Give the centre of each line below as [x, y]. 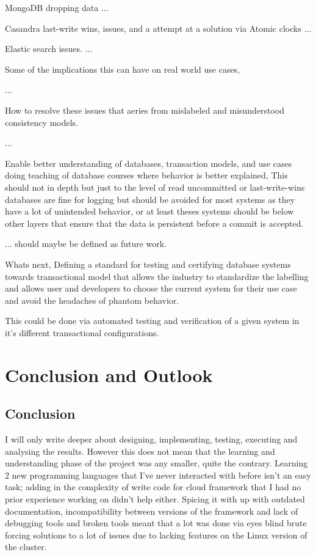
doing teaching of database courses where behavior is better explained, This [146, 175]
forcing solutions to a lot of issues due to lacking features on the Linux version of [156, 535]
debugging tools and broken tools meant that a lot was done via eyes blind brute [156, 523]
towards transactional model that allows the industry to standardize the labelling [157, 276]
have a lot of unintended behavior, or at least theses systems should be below [149, 211]
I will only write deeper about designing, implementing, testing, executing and [151, 439]
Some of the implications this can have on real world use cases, [123, 69]
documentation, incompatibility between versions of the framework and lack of [152, 511]
